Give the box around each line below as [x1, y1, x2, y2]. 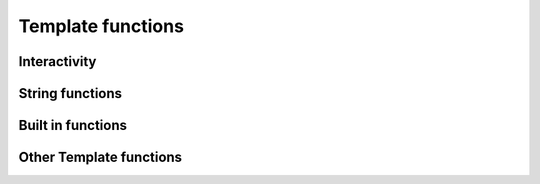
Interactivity [18, 53, 97, 70]
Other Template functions [18, 149, 183, 166]
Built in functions [18, 117, 128, 134]
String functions [18, 85, 123, 102]
